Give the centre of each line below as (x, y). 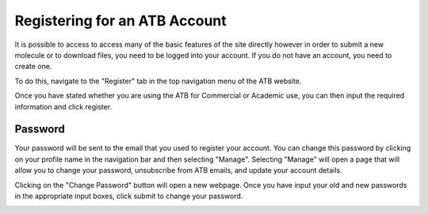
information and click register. (63, 106)
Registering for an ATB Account (121, 21)
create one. (33, 67)
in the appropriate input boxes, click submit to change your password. (129, 196)
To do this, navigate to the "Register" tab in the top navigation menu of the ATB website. (158, 81)
